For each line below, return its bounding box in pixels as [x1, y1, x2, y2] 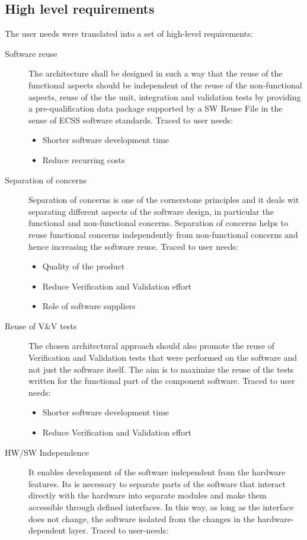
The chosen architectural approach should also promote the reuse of [28, 339, 275, 352]
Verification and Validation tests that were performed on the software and [28, 351, 298, 364]
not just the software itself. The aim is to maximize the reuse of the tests [28, 363, 294, 375]
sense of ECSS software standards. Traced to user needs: [28, 113, 234, 126]
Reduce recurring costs [42, 153, 125, 166]
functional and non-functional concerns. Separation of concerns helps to [28, 217, 288, 229]
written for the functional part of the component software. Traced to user [28, 374, 295, 387]
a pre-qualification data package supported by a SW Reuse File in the [28, 102, 283, 115]
